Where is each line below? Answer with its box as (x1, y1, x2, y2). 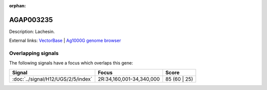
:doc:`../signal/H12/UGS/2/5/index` (12, 75, 92, 82)
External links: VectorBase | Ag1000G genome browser (9, 37, 121, 44)
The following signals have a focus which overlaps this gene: (9, 60, 133, 66)
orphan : (9, 3, 26, 8)
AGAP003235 (9, 15, 53, 24)
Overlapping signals (9, 50, 59, 57)
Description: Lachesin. (9, 29, 55, 34)
